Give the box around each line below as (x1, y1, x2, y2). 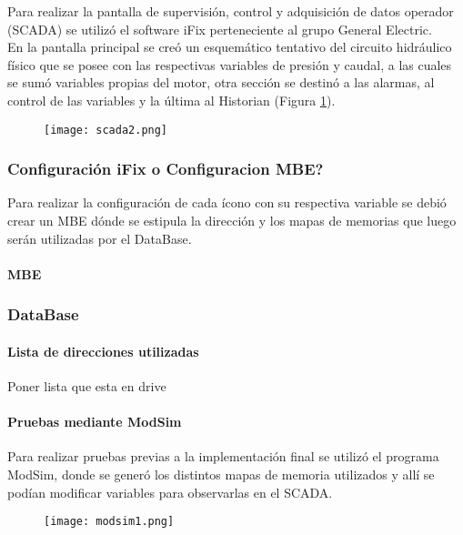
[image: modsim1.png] (44, 515, 175, 529)
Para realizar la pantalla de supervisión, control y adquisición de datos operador (7, 2, 454, 20)
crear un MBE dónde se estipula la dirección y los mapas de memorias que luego (7, 211, 457, 230)
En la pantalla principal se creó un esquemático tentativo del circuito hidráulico (7, 37, 452, 56)
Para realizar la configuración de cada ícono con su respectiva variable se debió (7, 193, 447, 212)
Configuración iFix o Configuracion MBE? (7, 157, 324, 180)
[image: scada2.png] (44, 123, 168, 136)
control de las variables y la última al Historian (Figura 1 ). (7, 90, 336, 109)
